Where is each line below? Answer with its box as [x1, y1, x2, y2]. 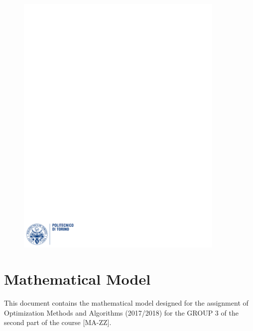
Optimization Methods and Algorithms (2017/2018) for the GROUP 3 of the [4, 307, 239, 318]
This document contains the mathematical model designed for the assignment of [4, 297, 249, 308]
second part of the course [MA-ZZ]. [4, 317, 112, 328]
